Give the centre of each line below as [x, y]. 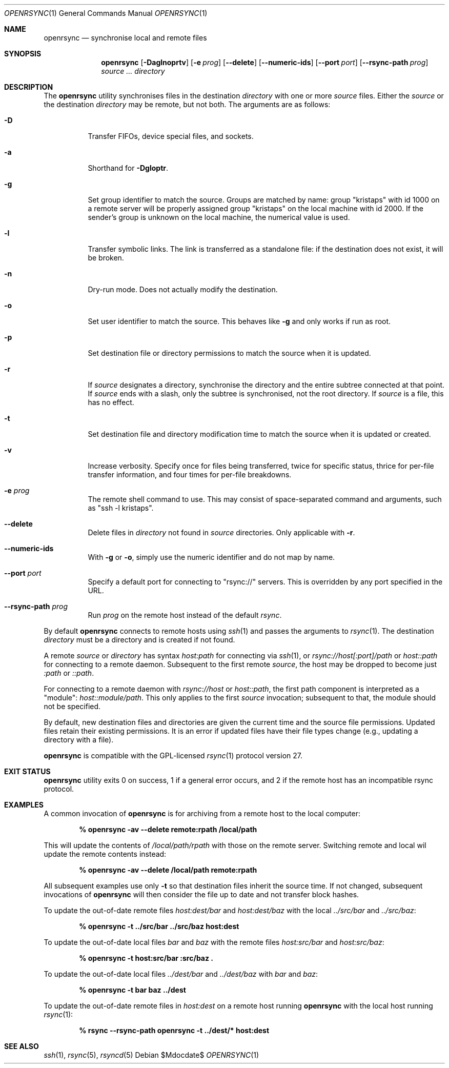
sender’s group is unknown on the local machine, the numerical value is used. [219, 217]
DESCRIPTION [29, 87]
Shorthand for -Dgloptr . [128, 168]
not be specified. [72, 706]
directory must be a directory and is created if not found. [139, 640]
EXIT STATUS [27, 771]
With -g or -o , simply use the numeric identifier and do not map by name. [211, 557]
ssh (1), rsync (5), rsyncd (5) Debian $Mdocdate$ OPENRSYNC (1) [151, 1055]
